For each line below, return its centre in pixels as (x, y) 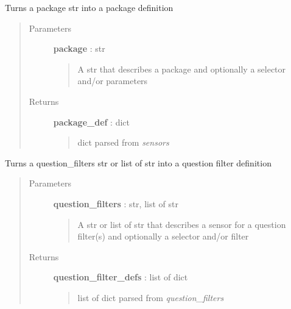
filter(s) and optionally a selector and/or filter (163, 236)
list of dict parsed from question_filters (151, 297)
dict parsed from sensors (123, 142)
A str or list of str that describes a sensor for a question (182, 224)
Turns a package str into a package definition (89, 7)
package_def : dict (91, 122)
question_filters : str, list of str (116, 203)
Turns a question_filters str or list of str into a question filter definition (138, 162)
